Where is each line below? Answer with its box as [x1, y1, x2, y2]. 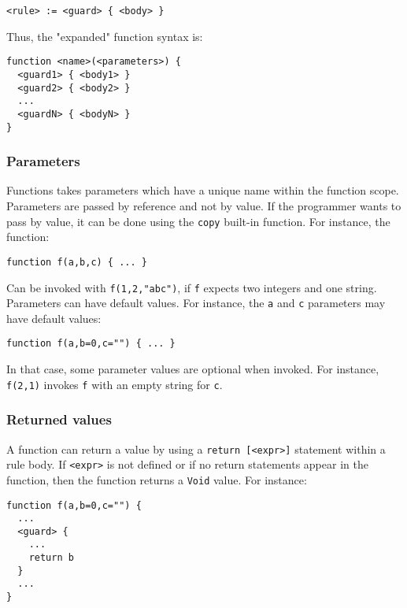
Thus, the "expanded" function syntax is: [6, 28, 203, 44]
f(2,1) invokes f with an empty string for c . [6, 376, 223, 392]
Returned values [6, 410, 112, 429]
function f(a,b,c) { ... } [6, 256, 147, 268]
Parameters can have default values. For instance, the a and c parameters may [6, 295, 386, 311]
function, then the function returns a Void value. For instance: [6, 471, 307, 488]
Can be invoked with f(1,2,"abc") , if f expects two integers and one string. [6, 279, 377, 295]
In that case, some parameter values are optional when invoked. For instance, [6, 361, 379, 377]
